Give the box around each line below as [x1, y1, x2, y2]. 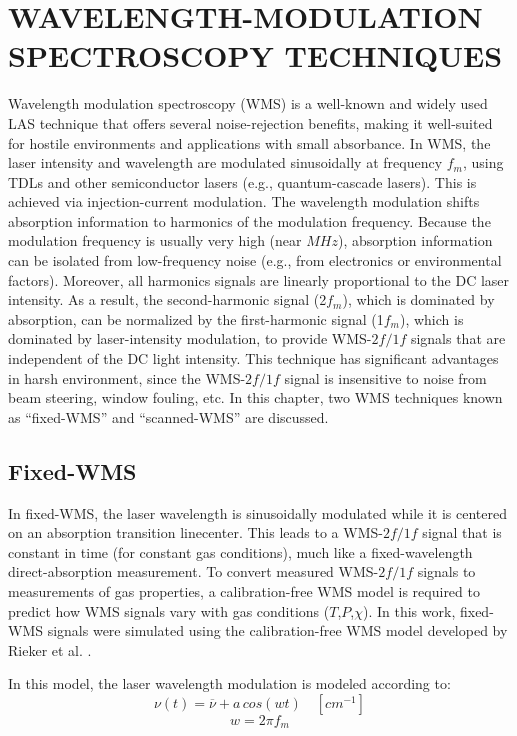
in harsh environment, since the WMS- [8, 367, 246, 388]
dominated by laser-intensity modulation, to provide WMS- [8, 328, 372, 349]
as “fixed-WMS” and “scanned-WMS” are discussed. [8, 406, 329, 427]
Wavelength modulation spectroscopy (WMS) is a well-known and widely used [8, 93, 488, 114]
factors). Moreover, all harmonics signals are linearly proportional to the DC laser [8, 269, 510, 290]
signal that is [422, 522, 502, 543]
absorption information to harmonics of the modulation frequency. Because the [8, 210, 491, 231]
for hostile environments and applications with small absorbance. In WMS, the [8, 132, 491, 153]
